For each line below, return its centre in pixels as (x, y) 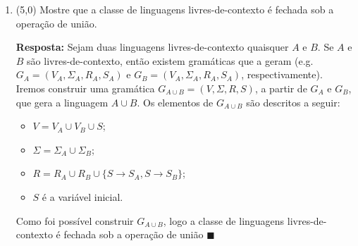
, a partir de (281, 88)
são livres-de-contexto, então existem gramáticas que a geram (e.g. (170, 60)
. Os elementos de (175, 102)
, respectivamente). (282, 74)
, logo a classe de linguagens (224, 220)
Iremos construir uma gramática (85, 88)
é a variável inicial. (82, 196)
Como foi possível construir (75, 220)
